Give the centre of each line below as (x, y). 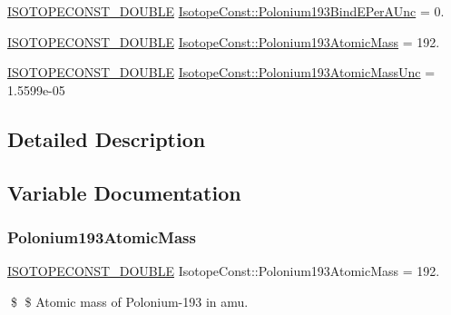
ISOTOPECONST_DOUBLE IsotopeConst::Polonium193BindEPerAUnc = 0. (226, 11)
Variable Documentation (124, 192)
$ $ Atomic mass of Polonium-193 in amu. (129, 301)
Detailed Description (107, 138)
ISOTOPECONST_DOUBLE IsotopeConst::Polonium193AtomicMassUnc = (221, 72)
